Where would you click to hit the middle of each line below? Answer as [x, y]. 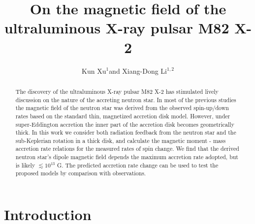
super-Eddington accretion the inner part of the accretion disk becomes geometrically [125, 124]
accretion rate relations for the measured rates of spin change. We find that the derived [127, 149]
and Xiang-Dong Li [138, 70]
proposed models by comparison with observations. [81, 173]
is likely [25, 165]
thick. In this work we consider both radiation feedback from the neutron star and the [126, 132]
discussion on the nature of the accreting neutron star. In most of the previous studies [126, 99]
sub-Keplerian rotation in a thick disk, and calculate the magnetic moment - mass [121, 140]
